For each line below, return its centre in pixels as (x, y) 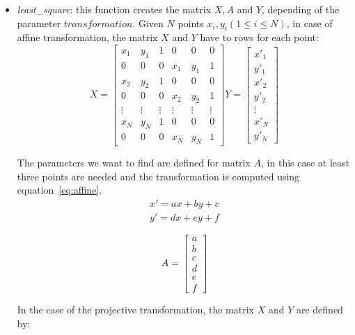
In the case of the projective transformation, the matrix (135, 310)
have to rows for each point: (259, 37)
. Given (148, 23)
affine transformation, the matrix (87, 37)
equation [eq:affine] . (60, 190)
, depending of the (301, 9)
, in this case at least (306, 162)
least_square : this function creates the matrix (114, 9)
